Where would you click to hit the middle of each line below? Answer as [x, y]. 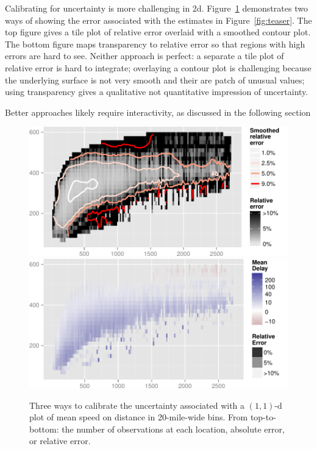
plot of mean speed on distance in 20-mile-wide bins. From [139, 417]
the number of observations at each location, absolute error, [173, 429]
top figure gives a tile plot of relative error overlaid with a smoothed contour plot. [158, 32]
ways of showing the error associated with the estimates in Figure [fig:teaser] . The [158, 20]
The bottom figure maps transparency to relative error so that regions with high [155, 44]
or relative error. [60, 441]
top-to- [263, 417]
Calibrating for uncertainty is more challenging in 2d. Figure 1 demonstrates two [156, 8]
